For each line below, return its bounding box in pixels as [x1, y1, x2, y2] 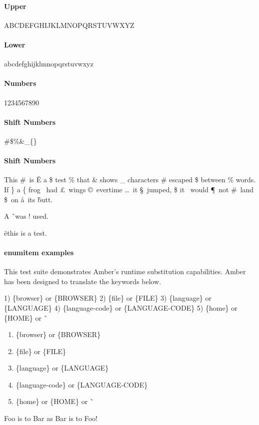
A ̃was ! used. [4, 211, 48, 221]
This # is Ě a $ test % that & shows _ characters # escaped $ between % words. [4, 174, 256, 185]
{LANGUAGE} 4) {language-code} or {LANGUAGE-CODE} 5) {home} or [4, 302, 237, 313]
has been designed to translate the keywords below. [4, 276, 161, 286]
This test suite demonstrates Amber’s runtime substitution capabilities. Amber [4, 266, 246, 277]
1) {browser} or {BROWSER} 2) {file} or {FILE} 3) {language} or [4, 293, 212, 303]
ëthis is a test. [4, 227, 47, 238]
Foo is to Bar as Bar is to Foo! [4, 413, 97, 424]
